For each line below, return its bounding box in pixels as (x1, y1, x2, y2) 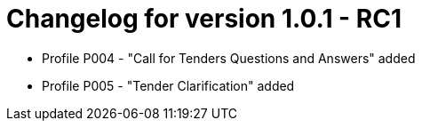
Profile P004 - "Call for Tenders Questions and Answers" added (42, 50, 416, 66)
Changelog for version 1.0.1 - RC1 (6, 4, 402, 34)
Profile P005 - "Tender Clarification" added (42, 77, 295, 93)
